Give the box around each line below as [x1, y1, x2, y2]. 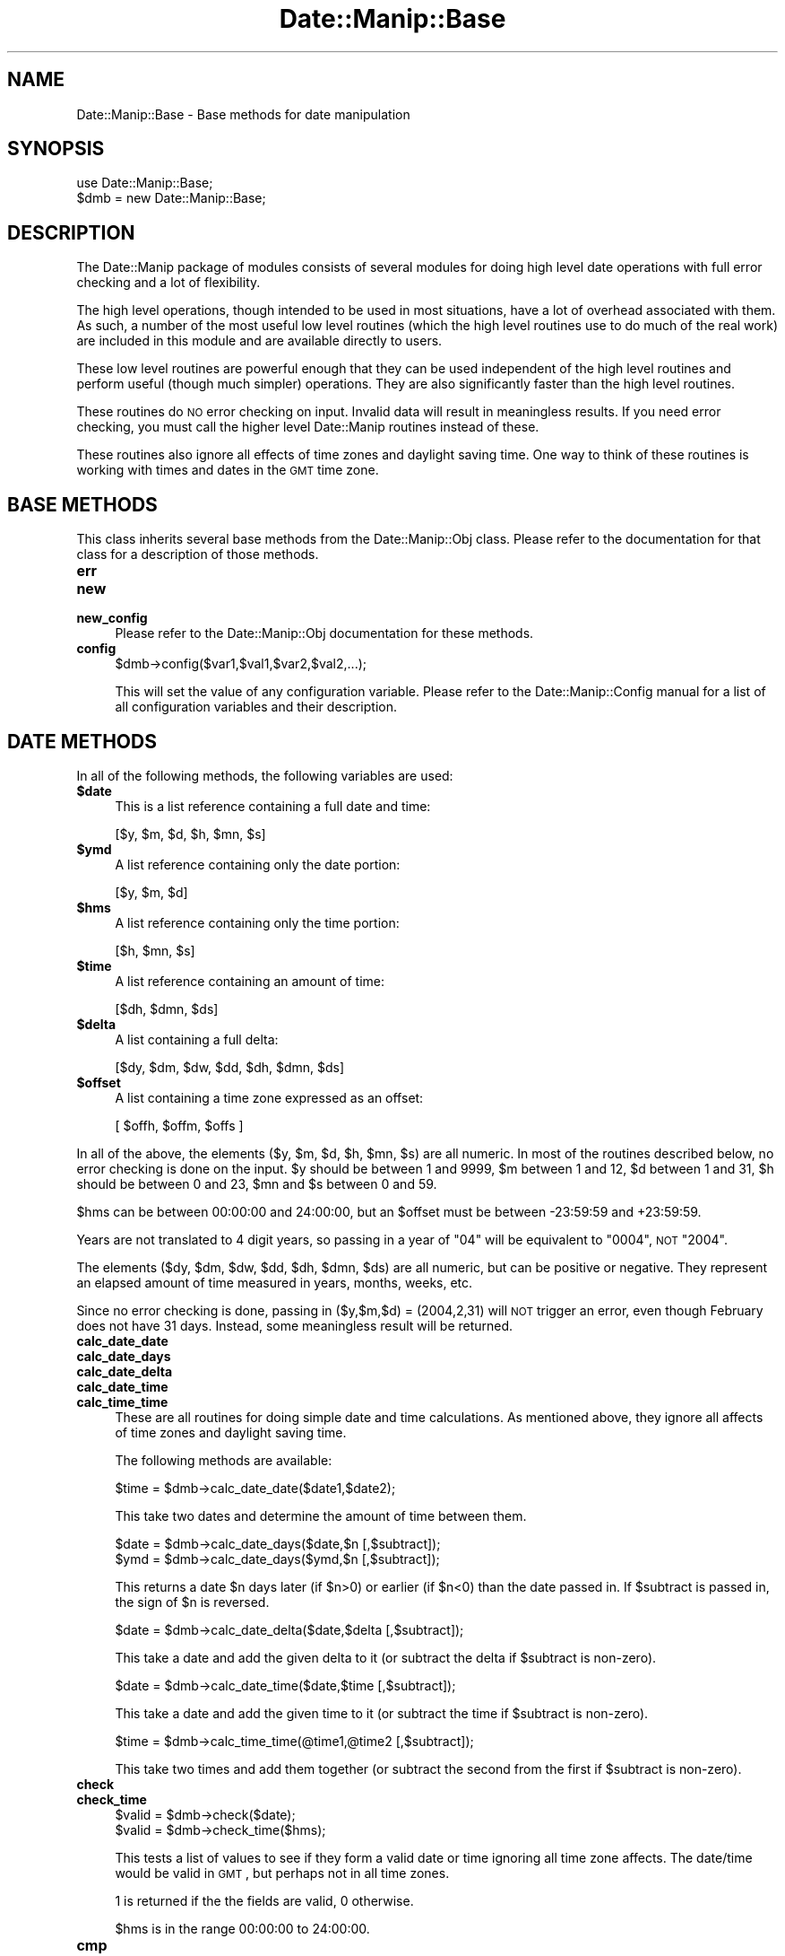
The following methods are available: [115, 1452, 332, 1468]
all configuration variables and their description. [115, 699, 397, 715]
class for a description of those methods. [76, 546, 319, 563]
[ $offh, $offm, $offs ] [115, 1117, 244, 1133]
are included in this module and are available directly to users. [76, 333, 443, 349]
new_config [76, 610, 148, 626]
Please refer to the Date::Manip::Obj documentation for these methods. [115, 625, 534, 642]
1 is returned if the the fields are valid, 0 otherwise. [115, 1892, 414, 1908]
